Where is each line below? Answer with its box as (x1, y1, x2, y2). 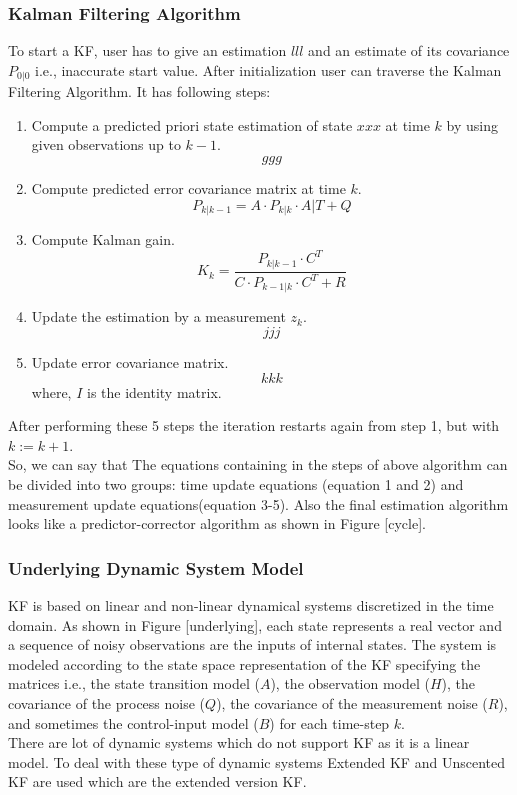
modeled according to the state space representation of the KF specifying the (8, 653, 481, 674)
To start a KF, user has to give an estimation (8, 40, 287, 61)
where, (31, 381, 72, 402)
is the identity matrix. (87, 381, 222, 402)
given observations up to (31, 134, 181, 155)
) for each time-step (269, 712, 390, 733)
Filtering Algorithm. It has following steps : (8, 81, 271, 102)
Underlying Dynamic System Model (8, 555, 304, 580)
